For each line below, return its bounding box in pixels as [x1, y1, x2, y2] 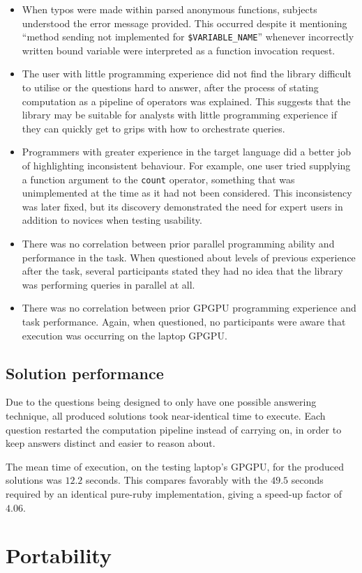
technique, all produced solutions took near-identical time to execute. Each [6, 408, 326, 422]
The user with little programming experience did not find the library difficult [22, 66, 352, 81]
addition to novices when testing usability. [22, 213, 202, 227]
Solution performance [6, 362, 164, 383]
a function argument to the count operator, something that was [22, 171, 295, 186]
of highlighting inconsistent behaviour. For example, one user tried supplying [22, 158, 351, 172]
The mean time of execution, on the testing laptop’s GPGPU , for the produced [6, 459, 345, 473]
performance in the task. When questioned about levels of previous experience [22, 250, 356, 264]
